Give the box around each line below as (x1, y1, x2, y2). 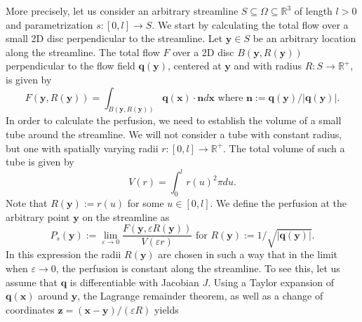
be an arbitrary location (253, 31, 356, 46)
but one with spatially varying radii (6, 140, 159, 155)
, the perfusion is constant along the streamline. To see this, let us (55, 260, 340, 275)
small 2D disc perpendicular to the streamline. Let (6, 31, 223, 46)
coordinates (6, 302, 55, 316)
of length (294, 4, 333, 18)
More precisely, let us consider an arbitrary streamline (6, 4, 239, 18)
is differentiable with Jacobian (69, 274, 199, 289)
